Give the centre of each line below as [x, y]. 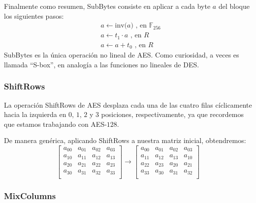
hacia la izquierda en [35, 114]
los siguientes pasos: [34, 15]
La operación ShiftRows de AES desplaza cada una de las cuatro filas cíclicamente [128, 104]
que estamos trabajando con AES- [55, 124]
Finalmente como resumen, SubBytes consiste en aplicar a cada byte [107, 6]
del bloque [234, 6]
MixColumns [30, 195]
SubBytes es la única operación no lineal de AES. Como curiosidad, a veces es [122, 55]
